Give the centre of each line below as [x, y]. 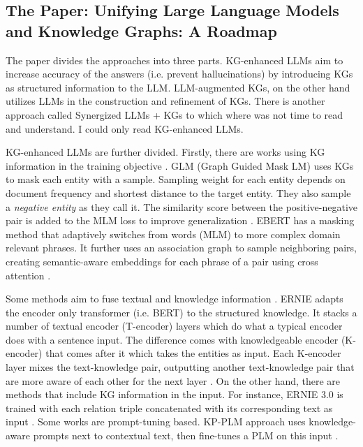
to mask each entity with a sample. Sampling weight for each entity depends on [176, 179]
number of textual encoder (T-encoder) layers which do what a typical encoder [174, 326]
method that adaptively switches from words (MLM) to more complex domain [173, 234]
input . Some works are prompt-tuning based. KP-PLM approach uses [156, 422]
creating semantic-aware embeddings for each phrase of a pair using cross [162, 261]
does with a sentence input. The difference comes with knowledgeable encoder [172, 339]
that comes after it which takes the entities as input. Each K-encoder [193, 353]
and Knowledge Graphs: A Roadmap [141, 30]
